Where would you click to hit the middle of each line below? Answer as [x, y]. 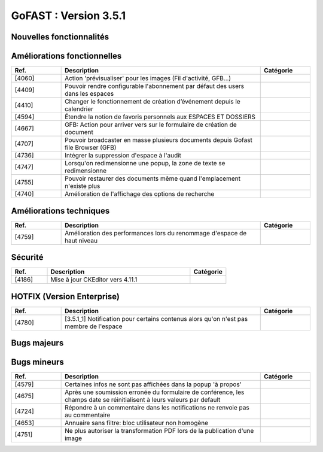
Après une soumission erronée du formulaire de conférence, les [155, 392]
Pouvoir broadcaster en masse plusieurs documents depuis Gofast [159, 140]
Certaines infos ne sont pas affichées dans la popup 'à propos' [153, 384]
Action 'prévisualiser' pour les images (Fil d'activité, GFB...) [148, 78]
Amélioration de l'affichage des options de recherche [140, 194]
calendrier [79, 109]
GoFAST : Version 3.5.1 [68, 16]
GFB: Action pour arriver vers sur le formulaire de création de [151, 125]
